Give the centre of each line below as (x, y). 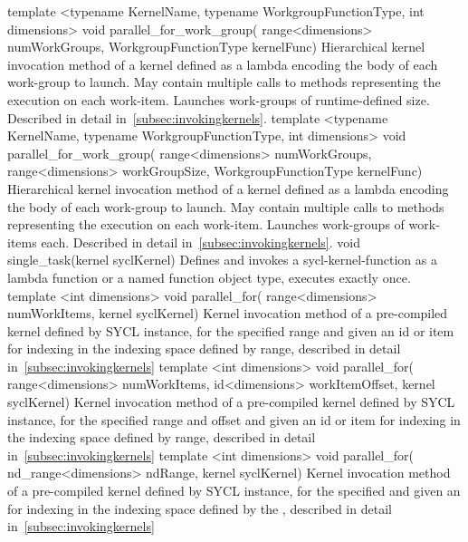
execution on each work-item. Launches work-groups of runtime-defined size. (219, 99)
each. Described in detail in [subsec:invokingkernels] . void (201, 242)
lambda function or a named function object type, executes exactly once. (209, 277)
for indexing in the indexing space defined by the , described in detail (200, 508)
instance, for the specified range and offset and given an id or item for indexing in (234, 419)
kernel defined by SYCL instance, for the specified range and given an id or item (231, 330)
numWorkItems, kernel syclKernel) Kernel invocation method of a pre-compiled (228, 313)
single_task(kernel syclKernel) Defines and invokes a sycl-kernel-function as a (222, 260)
